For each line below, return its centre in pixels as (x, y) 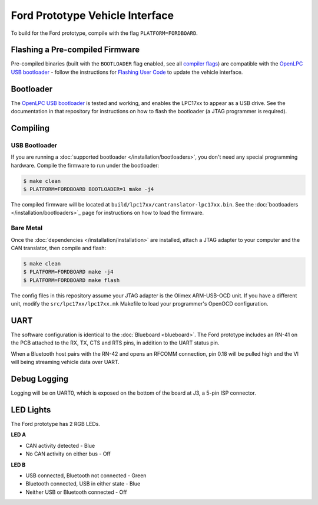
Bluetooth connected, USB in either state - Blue (83, 484)
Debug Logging (40, 379)
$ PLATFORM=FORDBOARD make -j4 (69, 272)
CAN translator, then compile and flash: (59, 248)
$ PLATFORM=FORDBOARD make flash (72, 280)
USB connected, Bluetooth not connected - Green (86, 476)
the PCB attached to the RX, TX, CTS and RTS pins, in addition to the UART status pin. (115, 343)
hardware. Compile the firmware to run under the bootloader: (85, 165)
